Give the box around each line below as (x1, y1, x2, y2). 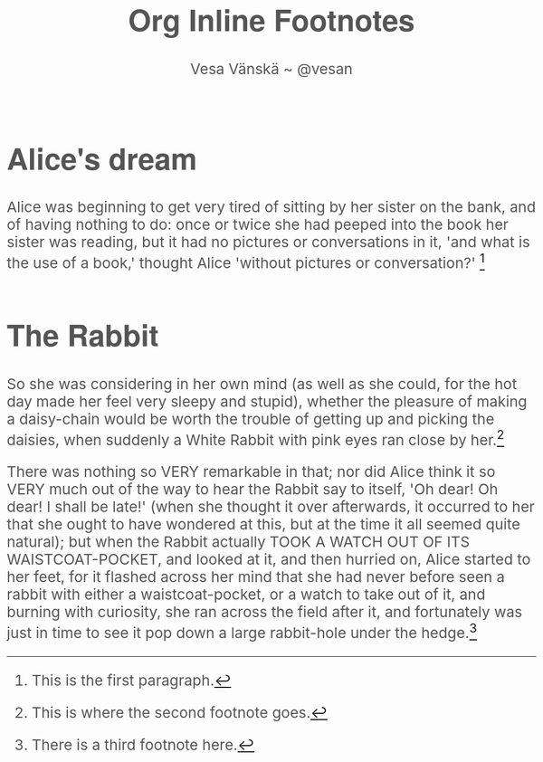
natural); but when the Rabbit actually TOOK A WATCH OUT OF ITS (6, 532, 471, 551)
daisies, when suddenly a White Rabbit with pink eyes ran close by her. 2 (6, 427, 505, 449)
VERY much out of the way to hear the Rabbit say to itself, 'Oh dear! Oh (6, 480, 499, 499)
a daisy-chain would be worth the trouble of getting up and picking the (6, 409, 495, 428)
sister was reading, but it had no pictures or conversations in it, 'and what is (6, 233, 530, 252)
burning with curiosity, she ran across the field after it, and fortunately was (6, 603, 523, 622)
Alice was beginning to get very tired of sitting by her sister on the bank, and (6, 197, 537, 216)
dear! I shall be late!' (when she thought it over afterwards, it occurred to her (6, 498, 536, 517)
